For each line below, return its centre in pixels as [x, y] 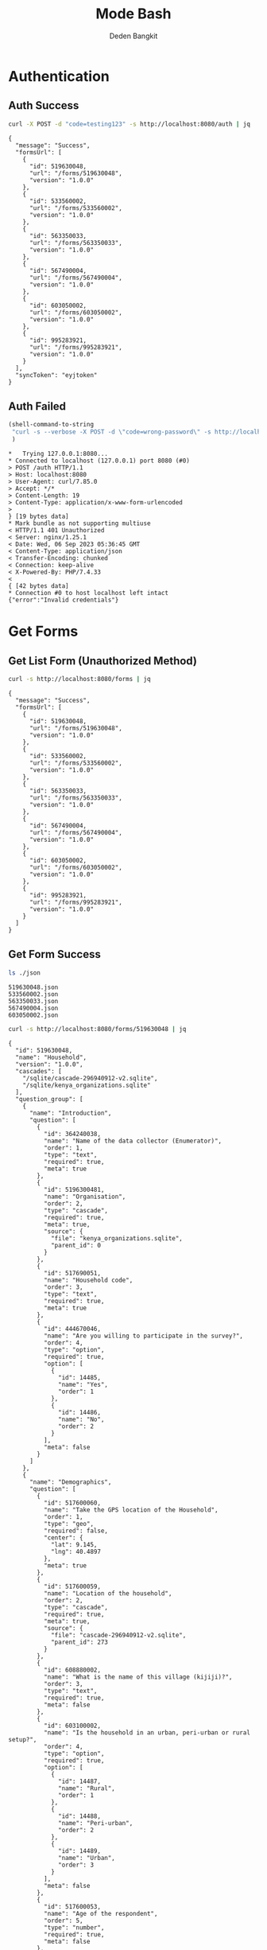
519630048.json [33, 987]
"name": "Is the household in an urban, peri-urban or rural [147, 1732]
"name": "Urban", [87, 1858]
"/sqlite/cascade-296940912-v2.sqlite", [90, 1078]
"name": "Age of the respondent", [101, 1913]
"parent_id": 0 [76, 1245]
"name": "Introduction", [70, 1113]
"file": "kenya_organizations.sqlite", [116, 1238]
